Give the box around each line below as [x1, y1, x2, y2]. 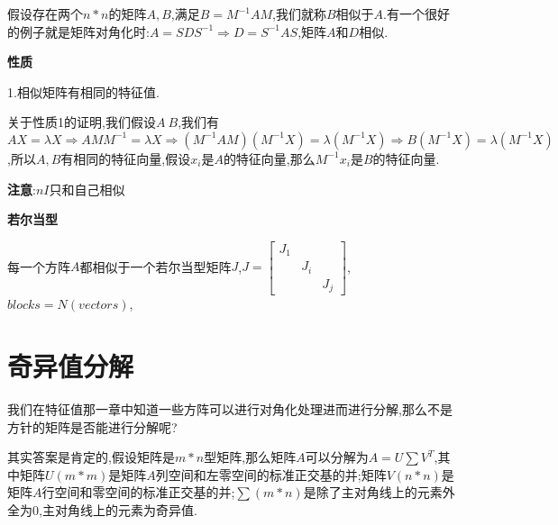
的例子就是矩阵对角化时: [7, 22, 150, 41]
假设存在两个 [7, 5, 83, 23]
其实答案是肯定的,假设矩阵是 [7, 448, 175, 466]
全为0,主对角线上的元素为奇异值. [7, 500, 197, 519]
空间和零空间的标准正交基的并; [54, 483, 235, 502]
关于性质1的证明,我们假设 [7, 113, 156, 131]
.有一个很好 [383, 5, 450, 23]
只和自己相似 [49, 179, 125, 198]
